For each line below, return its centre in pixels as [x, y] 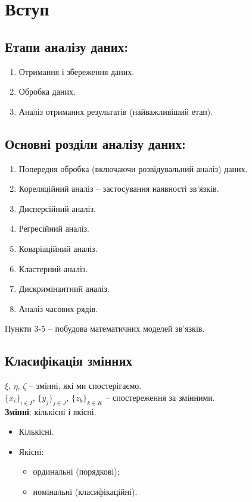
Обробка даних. [47, 91]
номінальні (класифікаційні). [85, 491]
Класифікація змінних [69, 361]
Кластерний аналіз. [53, 268]
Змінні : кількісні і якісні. [51, 411]
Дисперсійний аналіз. [57, 208]
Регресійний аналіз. [54, 228]
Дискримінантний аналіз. [64, 289]
